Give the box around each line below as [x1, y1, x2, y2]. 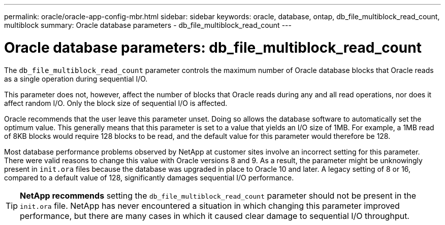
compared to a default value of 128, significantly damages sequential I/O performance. [4, 173, 294, 182]
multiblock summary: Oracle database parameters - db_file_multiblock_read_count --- [4, 21, 292, 29]
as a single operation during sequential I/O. [4, 74, 148, 83]
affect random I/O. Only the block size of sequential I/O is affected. [4, 98, 228, 107]
